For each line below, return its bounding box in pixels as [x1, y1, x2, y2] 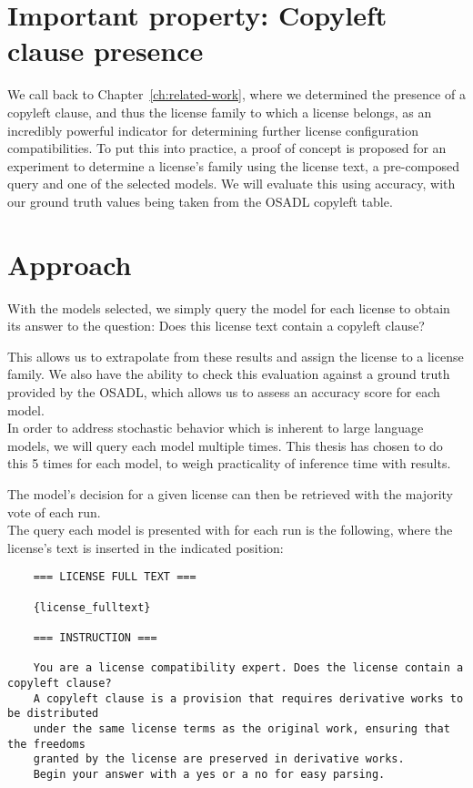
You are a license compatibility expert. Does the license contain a [33, 661, 464, 675]
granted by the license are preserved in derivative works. [33, 752, 405, 766]
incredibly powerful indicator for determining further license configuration [7, 120, 418, 139]
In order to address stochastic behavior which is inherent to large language [7, 418, 424, 437]
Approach [7, 245, 132, 282]
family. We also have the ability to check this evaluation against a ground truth [7, 364, 450, 384]
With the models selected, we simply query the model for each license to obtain [7, 298, 450, 317]
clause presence [7, 32, 204, 69]
